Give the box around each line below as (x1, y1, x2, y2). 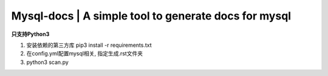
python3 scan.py (26, 58, 69, 66)
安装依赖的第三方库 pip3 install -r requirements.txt (26, 41, 152, 49)
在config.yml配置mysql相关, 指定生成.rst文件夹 (26, 50, 143, 57)
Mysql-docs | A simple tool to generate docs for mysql (11, 9, 292, 22)
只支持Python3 (11, 30, 50, 38)
